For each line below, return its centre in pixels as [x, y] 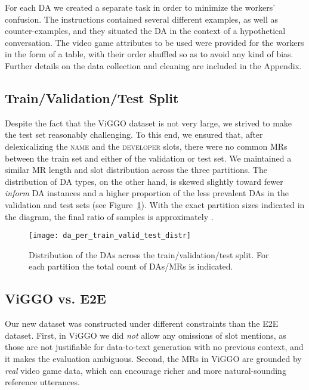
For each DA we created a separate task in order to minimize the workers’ [140, 7]
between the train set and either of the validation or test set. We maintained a [148, 158]
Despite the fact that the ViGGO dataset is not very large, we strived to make [149, 123]
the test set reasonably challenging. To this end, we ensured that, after [134, 134]
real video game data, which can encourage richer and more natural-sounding [146, 370]
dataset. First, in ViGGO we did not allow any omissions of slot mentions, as [146, 335]
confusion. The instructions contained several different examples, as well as [141, 19]
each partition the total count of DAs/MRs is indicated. [131, 266]
